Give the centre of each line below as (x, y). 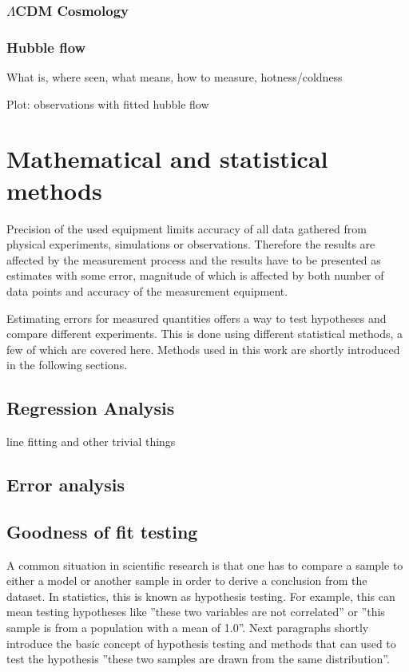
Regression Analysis (91, 408)
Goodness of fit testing (102, 531)
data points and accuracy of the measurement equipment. (147, 290)
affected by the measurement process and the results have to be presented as (194, 259)
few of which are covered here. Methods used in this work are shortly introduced (203, 349)
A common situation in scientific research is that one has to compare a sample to (205, 565)
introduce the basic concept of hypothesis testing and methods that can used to (201, 643)
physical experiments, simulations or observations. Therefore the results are (191, 244)
